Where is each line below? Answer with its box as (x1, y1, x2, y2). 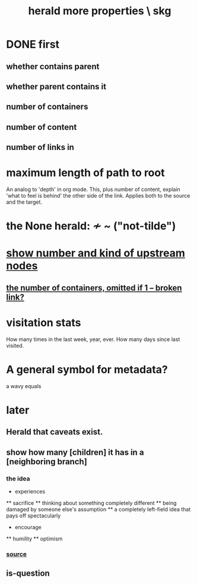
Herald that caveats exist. (6, 427, 103, 437)
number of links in (6, 142, 74, 152)
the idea (6, 474, 30, 483)
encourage (14, 523, 42, 530)
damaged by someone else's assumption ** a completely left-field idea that (6, 505, 191, 513)
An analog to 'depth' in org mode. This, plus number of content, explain (6, 186, 181, 193)
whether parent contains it (6, 82, 107, 92)
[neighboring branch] (6, 457, 87, 467)
